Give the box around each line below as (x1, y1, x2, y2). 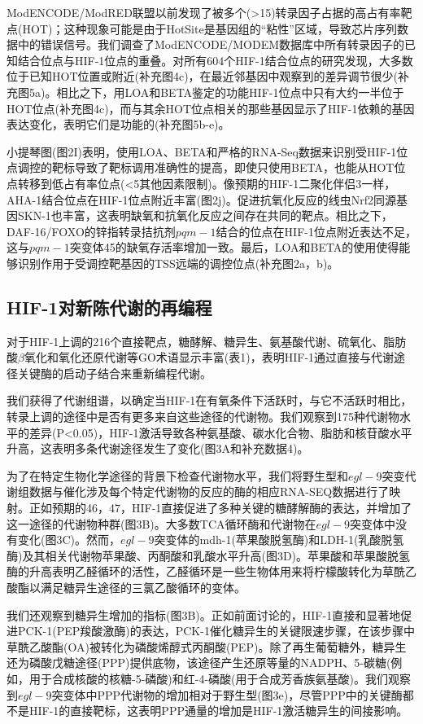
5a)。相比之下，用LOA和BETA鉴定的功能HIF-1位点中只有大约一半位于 (28, 83, 404, 100)
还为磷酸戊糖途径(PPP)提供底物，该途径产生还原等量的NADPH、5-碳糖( (7, 654, 391, 671)
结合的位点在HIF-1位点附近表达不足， (216, 222, 416, 239)
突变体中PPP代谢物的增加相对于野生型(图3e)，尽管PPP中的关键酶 (51, 686, 403, 703)
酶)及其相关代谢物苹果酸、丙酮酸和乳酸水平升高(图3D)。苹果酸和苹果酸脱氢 (7, 546, 411, 564)
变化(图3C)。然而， (17, 531, 120, 548)
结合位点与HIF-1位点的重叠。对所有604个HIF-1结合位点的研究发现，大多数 (17, 51, 413, 68)
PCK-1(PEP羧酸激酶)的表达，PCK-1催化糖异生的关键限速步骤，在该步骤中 (17, 622, 415, 639)
